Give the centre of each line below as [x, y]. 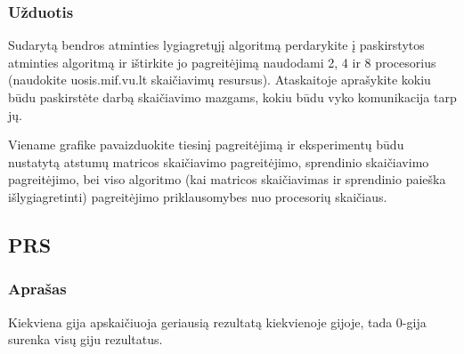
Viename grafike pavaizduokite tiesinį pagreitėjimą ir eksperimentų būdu [206, 145]
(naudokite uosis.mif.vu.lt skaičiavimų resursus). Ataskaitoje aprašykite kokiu [220, 80]
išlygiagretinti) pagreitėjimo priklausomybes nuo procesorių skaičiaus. [198, 196]
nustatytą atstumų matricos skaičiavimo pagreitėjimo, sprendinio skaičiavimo [219, 161]
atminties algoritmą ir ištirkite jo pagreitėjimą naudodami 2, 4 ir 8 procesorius [222, 62]
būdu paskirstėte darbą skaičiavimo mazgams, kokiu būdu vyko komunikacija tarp [232, 97]
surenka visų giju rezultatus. [85, 339]
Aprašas [37, 289]
